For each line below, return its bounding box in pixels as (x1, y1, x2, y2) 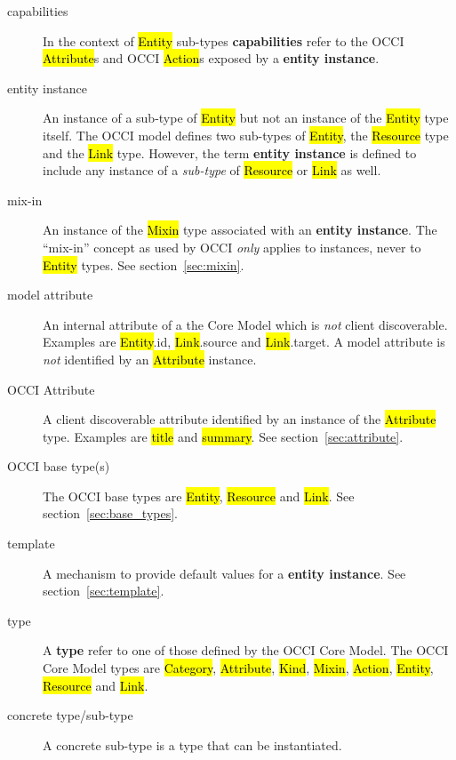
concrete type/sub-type (7, 706, 133, 724)
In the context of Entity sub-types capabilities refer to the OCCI (43, 31, 404, 50)
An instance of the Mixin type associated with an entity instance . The (43, 220, 437, 239)
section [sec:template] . (43, 581, 164, 600)
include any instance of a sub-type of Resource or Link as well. (43, 161, 381, 180)
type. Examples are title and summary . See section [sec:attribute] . (43, 427, 404, 445)
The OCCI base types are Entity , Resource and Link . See (43, 486, 355, 505)
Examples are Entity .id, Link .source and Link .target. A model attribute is (43, 332, 445, 351)
